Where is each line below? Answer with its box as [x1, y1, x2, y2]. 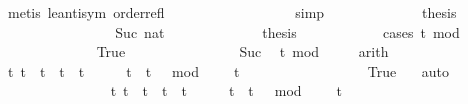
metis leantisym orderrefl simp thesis [7, 2, 457, 22]
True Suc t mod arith [96, 41, 389, 62]
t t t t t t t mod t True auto [7, 60, 450, 81]
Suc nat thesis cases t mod [115, 21, 460, 42]
